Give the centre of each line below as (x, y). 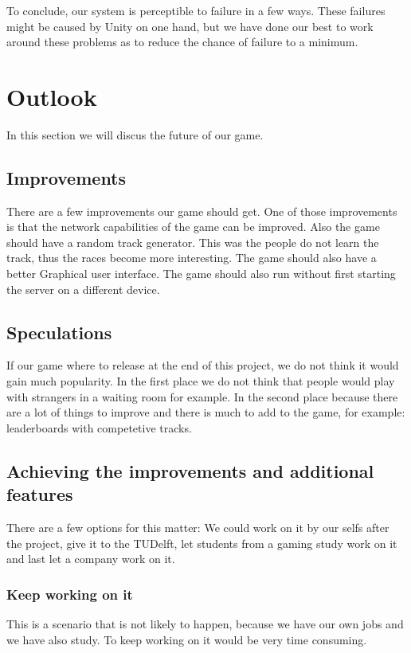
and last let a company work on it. (91, 559)
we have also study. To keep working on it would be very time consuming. (187, 639)
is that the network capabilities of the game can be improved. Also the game (193, 227)
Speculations (59, 332)
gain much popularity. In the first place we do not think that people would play (201, 381)
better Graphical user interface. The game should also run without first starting (201, 274)
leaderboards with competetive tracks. (99, 427)
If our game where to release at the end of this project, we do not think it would (203, 365)
